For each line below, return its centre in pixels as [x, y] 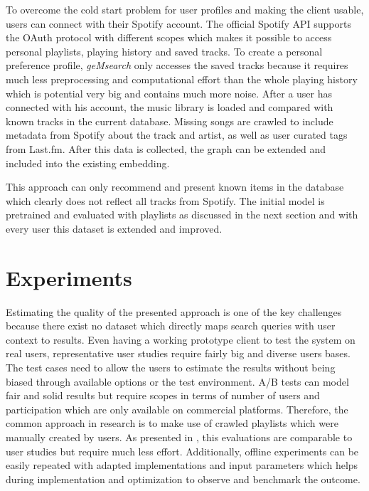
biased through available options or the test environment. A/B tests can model [177, 381]
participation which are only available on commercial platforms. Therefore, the [177, 409]
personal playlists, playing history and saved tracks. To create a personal [164, 51]
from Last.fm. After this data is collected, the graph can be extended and [166, 148]
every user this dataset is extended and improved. [114, 228]
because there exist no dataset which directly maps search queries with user [171, 326]
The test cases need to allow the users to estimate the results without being [171, 367]
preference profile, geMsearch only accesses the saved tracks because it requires [177, 65]
